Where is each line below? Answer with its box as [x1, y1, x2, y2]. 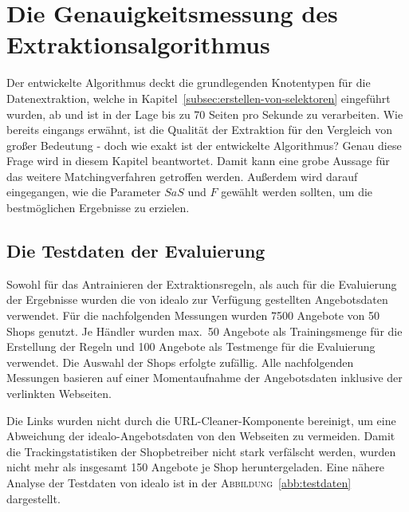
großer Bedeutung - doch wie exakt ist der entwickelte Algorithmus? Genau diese [6, 136, 402, 153]
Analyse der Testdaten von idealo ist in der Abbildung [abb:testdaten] [6, 474, 352, 490]
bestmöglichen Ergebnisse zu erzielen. [6, 199, 190, 216]
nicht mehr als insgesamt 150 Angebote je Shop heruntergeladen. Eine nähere [6, 459, 384, 475]
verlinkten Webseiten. [6, 385, 112, 402]
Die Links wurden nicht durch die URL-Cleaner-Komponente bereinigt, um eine [6, 412, 396, 428]
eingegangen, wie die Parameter [6, 183, 161, 200]
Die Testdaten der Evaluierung [6, 238, 265, 263]
